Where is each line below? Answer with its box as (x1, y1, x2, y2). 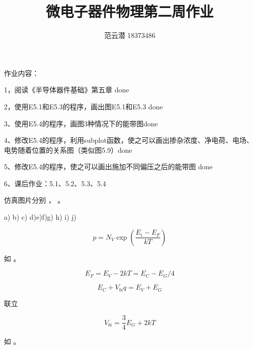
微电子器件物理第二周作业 (45, 1, 214, 21)
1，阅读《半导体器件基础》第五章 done (4, 84, 129, 95)
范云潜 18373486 (104, 30, 156, 40)
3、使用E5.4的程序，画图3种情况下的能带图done (4, 118, 158, 128)
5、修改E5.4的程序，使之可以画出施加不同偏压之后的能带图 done (4, 161, 213, 172)
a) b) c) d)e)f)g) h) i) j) (4, 212, 77, 222)
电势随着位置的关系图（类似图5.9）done (4, 144, 132, 155)
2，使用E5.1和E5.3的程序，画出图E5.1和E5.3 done (4, 101, 163, 111)
